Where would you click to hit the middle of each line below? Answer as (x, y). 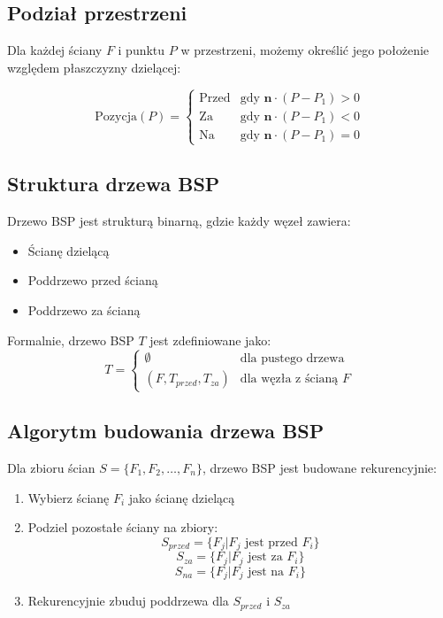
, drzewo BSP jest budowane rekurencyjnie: (319, 467)
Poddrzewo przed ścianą (93, 280)
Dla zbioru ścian (51, 467)
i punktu (141, 50)
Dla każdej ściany (55, 50)
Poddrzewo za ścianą (84, 309)
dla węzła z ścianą (289, 379)
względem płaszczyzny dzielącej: (94, 67)
